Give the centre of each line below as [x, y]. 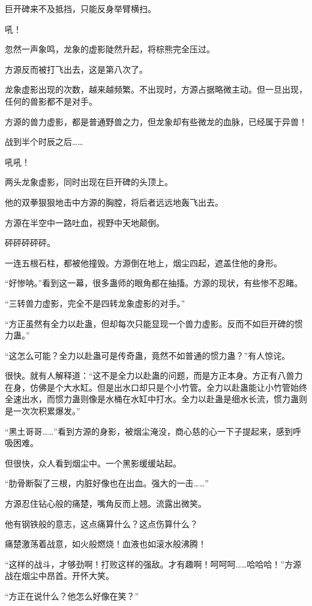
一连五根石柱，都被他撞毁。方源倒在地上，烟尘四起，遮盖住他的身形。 [143, 262]
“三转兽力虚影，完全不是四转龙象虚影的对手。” [95, 303]
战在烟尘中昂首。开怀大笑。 [59, 576]
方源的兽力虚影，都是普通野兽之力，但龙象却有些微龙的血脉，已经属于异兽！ [156, 121]
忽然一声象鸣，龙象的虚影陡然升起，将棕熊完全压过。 [110, 49]
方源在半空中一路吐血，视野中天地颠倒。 [85, 222]
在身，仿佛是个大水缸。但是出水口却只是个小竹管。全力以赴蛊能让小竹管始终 [156, 387]
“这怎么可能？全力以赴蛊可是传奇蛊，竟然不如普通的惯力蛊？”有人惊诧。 [148, 355]
